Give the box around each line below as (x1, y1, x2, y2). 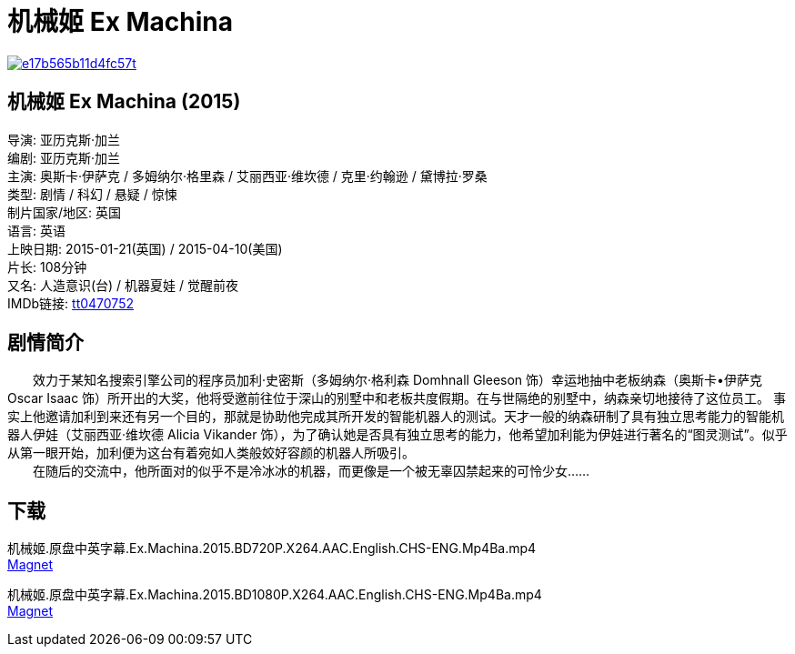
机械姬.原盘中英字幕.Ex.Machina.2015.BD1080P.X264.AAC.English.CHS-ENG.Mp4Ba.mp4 (7, 587, 542, 603)
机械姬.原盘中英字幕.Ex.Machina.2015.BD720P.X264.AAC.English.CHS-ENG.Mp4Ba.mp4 (7, 540, 537, 557)
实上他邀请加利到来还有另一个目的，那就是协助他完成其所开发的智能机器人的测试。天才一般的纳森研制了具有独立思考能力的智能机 (7, 408, 784, 425)
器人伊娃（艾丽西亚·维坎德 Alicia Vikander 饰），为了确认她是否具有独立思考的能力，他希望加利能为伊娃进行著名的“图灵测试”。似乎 (7, 427, 788, 443)
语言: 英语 (7, 222, 65, 238)
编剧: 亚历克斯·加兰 (7, 149, 121, 166)
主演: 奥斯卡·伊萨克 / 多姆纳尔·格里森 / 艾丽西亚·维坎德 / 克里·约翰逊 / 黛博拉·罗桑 (7, 167, 488, 184)
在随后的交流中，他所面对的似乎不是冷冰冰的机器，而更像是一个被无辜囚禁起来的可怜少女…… (32, 463, 590, 479)
